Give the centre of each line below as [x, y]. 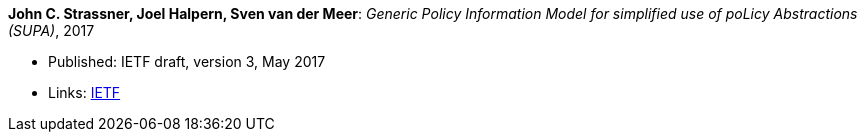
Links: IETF [84, 92]
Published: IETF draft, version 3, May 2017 [187, 61]
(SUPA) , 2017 [51, 30]
